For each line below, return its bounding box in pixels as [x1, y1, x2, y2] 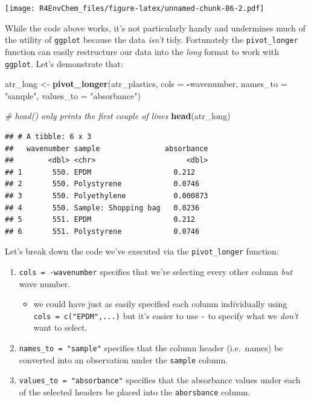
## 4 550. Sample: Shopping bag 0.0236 [5, 203, 200, 212]
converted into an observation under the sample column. [19, 353, 228, 366]
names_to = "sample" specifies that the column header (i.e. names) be [19, 342, 283, 354]
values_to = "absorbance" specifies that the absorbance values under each [19, 374, 301, 386]
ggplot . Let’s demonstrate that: [5, 57, 123, 70]
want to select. [33, 321, 88, 334]
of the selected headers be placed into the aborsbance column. [19, 386, 251, 398]
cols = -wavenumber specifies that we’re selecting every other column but [19, 265, 293, 277]
